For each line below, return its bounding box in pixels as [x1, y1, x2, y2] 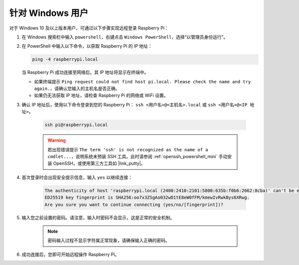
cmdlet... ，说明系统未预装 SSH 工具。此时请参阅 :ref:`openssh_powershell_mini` [47, 154, 218, 159]
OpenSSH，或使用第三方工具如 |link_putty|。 [53, 160, 146, 167]
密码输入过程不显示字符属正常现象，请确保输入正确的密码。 [47, 238, 170, 244]
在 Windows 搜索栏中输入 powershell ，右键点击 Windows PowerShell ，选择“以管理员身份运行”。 [21, 34, 228, 40]
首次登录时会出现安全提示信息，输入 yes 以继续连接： [21, 174, 133, 180]
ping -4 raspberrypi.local [32, 56, 98, 62]
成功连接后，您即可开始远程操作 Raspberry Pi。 [21, 251, 120, 257]
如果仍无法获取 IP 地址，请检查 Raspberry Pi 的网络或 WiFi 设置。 [34, 92, 168, 98]
